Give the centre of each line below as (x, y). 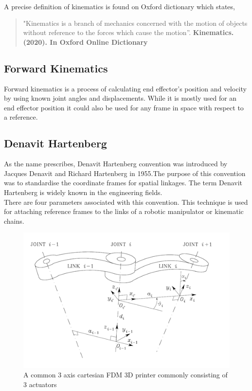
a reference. (21, 117)
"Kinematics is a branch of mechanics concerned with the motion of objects (135, 23)
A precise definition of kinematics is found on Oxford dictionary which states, (119, 6)
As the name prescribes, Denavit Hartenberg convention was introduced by (116, 164)
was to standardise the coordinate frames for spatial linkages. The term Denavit (123, 183)
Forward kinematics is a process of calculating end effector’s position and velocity (125, 88)
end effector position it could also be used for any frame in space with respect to (124, 107)
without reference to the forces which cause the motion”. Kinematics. (128, 32)
